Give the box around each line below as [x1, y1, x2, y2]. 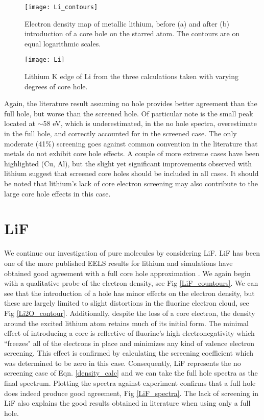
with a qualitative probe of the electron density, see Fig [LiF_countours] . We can [4, 278, 258, 288]
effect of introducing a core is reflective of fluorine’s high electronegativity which [4, 328, 255, 338]
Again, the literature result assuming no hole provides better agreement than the [4, 98, 257, 109]
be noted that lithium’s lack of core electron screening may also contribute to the [4, 178, 258, 189]
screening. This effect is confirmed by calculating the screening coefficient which [4, 348, 254, 358]
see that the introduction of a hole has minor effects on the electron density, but [4, 287, 255, 298]
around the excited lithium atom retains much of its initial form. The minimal [4, 317, 249, 328]
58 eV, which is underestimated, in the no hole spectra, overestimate [43, 118, 257, 129]
